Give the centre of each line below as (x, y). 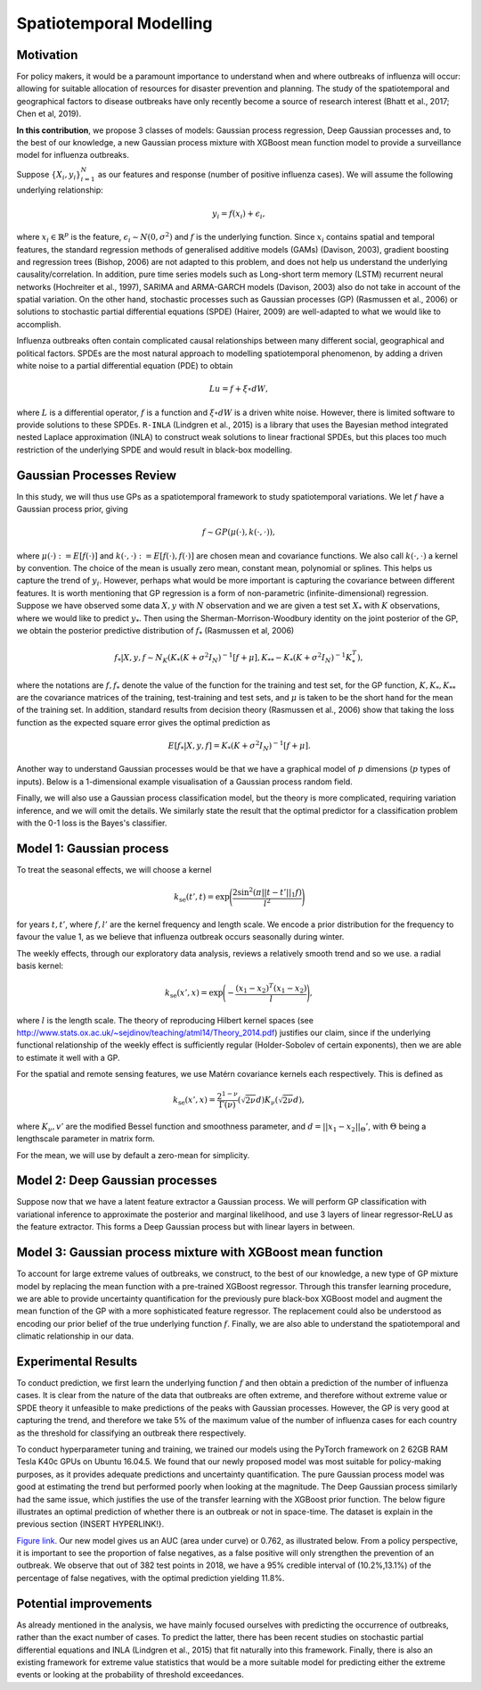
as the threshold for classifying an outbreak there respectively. (131, 1433)
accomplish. (39, 324)
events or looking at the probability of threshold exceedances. (130, 1675)
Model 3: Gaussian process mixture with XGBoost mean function (200, 1252)
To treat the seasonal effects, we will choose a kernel (114, 869)
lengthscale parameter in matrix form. (86, 1139)
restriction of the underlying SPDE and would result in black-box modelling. (155, 450)
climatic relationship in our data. (75, 1336)
